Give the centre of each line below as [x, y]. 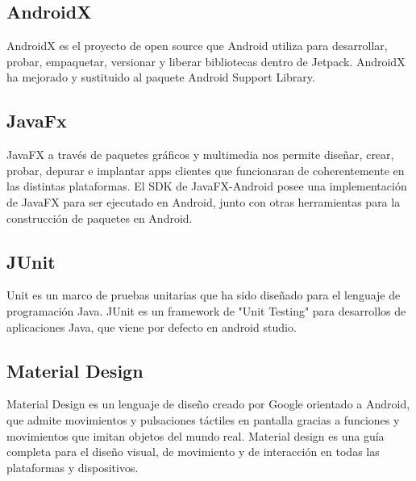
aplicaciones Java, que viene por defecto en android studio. [152, 326]
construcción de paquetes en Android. [100, 217]
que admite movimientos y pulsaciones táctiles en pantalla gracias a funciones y [203, 419]
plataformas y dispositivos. [73, 467]
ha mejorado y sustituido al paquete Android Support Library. [161, 77]
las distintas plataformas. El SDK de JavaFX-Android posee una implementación [207, 186]
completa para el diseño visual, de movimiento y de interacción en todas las [193, 452]
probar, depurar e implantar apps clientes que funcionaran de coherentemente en [206, 170]
